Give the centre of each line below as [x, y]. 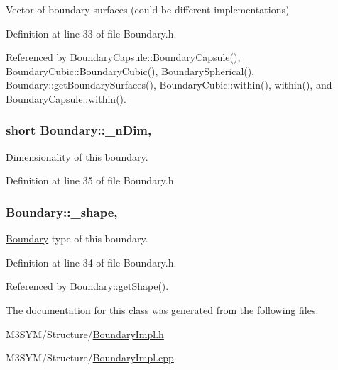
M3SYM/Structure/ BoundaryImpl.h [85, 333]
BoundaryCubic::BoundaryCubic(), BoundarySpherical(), [130, 71]
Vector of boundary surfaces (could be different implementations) [148, 9]
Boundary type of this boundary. [77, 239]
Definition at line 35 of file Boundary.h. [91, 180]
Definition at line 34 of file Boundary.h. [91, 262]
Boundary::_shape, [62, 212]
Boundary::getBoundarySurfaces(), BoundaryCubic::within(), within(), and [169, 85]
